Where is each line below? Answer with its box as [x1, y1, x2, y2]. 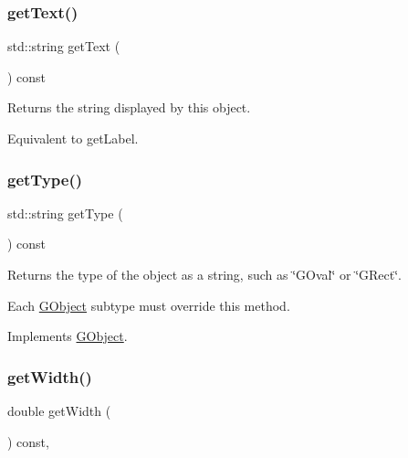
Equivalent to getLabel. [7, 129, 139, 147]
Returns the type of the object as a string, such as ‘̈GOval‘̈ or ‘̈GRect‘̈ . [7, 265, 402, 283]
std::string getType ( [7, 203, 123, 222]
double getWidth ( [7, 401, 111, 420]
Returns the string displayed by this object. [7, 98, 251, 117]
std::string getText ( [7, 37, 120, 56]
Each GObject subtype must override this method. [7, 295, 290, 314]
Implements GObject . [7, 326, 128, 346]
